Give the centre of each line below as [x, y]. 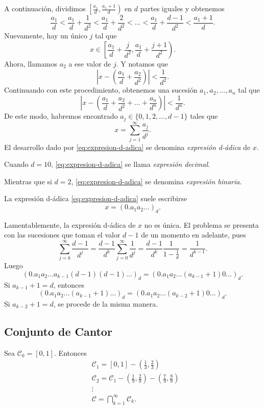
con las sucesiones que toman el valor [62, 235]
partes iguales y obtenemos [182, 8]
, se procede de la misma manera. [106, 303]
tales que [204, 116]
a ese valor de [90, 63]
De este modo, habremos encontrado [61, 116]
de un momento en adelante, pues [194, 235]
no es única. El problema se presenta [201, 224]
